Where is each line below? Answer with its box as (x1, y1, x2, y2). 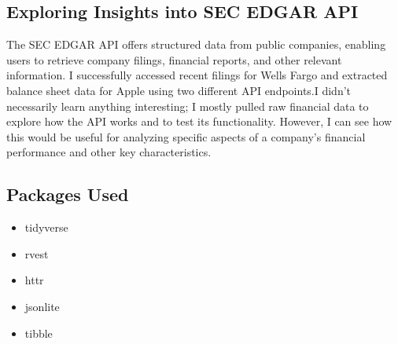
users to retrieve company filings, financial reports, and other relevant (6, 51, 342, 68)
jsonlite (24, 298, 60, 314)
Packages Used (6, 182, 129, 207)
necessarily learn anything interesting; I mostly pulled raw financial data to (6, 97, 369, 114)
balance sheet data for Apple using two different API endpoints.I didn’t (6, 82, 352, 98)
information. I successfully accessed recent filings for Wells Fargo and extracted (6, 67, 388, 83)
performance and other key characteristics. (6, 144, 212, 160)
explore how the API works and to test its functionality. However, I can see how (6, 113, 392, 130)
